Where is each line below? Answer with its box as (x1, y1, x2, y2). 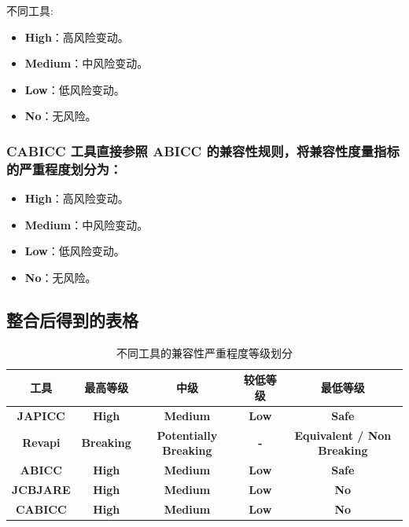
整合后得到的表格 (6, 307, 138, 331)
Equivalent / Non (294, 426, 392, 443)
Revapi (22, 434, 61, 451)
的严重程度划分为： (6, 159, 123, 178)
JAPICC (17, 407, 65, 423)
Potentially (157, 426, 218, 443)
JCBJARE (12, 481, 71, 497)
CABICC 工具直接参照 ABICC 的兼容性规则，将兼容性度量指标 (6, 141, 400, 160)
